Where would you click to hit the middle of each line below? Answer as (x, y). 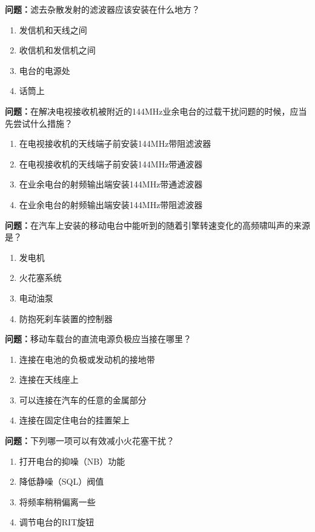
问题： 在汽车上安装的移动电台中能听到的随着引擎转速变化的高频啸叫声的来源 (157, 225)
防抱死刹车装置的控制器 (66, 318)
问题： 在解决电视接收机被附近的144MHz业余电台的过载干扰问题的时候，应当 (156, 111)
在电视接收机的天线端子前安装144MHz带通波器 (111, 163)
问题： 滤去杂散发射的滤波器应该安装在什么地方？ (102, 9)
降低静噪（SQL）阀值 (61, 481)
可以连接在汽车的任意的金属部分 (83, 399)
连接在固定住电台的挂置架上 (74, 420)
